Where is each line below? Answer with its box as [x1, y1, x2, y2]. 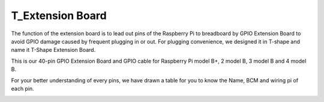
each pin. [11, 85, 34, 92]
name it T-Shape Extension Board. [11, 47, 96, 54]
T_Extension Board [11, 9, 107, 22]
